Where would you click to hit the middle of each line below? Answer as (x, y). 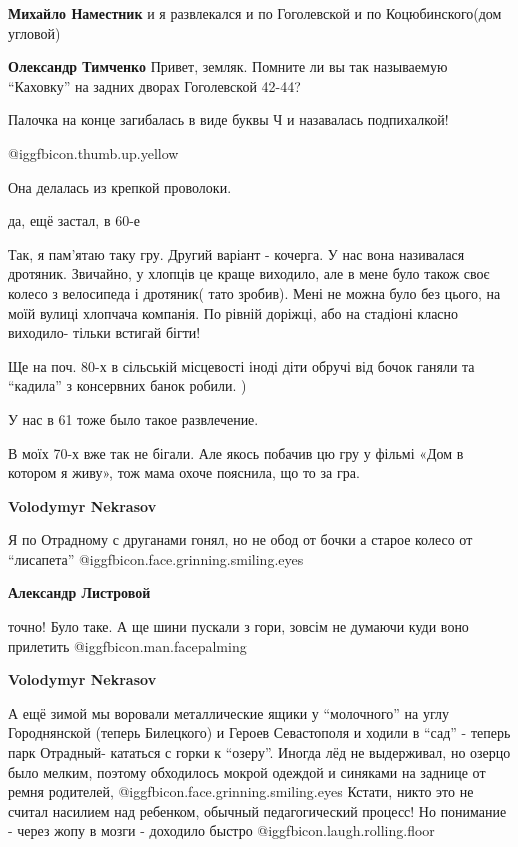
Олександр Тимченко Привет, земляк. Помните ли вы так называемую (228, 66)
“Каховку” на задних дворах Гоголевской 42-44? (154, 85)
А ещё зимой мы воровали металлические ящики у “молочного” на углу (228, 712)
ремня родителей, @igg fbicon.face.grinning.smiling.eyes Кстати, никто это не (241, 791)
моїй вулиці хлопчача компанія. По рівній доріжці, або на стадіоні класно (233, 312)
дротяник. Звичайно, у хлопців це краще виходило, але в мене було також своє (249, 273)
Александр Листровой (79, 592)
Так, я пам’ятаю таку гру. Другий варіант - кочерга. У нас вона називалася (236, 253)
